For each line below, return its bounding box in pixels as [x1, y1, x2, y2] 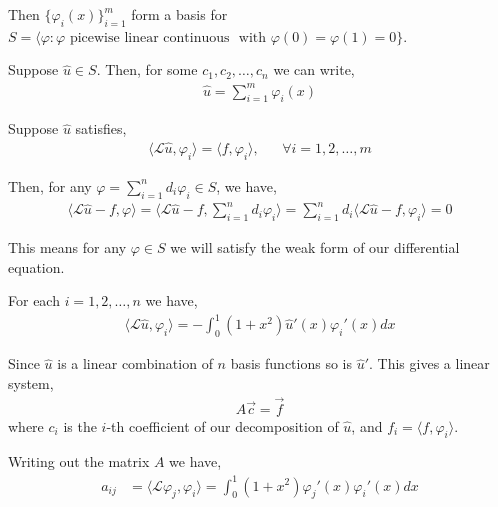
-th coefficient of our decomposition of [106, 415, 339, 436]
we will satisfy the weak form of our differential [170, 237, 460, 258]
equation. [8, 256, 65, 277]
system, [8, 372, 54, 393]
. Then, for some [96, 59, 198, 80]
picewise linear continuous [69, 30, 230, 45]
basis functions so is [230, 353, 352, 374]
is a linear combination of [57, 353, 213, 374]
